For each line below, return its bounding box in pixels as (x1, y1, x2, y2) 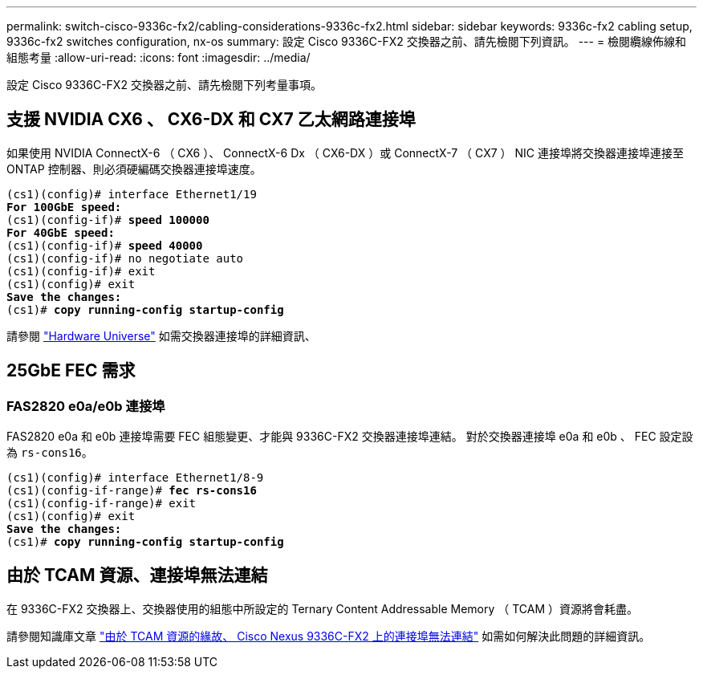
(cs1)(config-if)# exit (6, 264, 156, 278)
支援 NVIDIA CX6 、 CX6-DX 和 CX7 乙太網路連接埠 (6, 109, 416, 130)
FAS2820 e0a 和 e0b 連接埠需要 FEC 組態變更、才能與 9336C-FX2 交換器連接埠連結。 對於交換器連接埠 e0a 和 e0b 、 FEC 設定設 (6, 429, 693, 444)
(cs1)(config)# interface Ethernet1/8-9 (6, 471, 264, 485)
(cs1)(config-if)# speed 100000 (6, 213, 209, 226)
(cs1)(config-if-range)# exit (6, 497, 197, 510)
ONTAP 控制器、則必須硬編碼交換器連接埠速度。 (6, 161, 262, 176)
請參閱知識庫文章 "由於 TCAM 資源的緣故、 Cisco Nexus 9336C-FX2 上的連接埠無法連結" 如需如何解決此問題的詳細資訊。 (6, 628, 651, 643)
